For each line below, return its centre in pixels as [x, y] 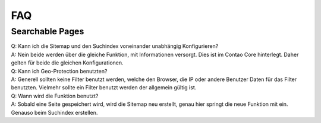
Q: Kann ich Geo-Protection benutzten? [59, 71]
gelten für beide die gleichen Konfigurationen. [67, 63]
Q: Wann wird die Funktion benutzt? [55, 96]
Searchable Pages [48, 31]
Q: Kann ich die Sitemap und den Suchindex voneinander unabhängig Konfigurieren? [115, 46]
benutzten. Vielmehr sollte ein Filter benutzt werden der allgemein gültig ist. [104, 88]
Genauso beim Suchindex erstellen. [54, 112]
